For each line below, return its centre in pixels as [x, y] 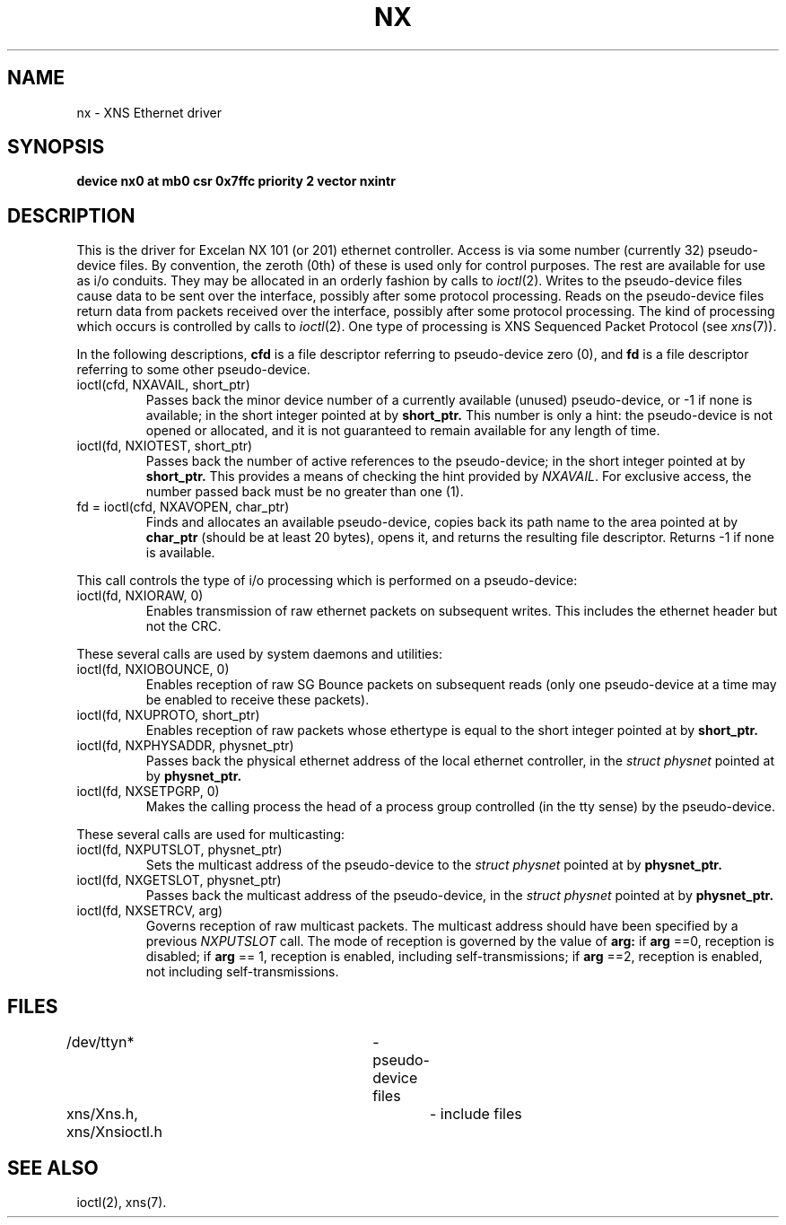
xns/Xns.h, [102, 1114]
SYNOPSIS [56, 147]
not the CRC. [183, 626]
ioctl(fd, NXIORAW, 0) [140, 596]
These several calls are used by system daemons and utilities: [259, 654]
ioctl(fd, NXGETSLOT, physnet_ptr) [179, 880]
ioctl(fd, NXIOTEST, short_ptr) [165, 446]
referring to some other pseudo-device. [193, 370]
